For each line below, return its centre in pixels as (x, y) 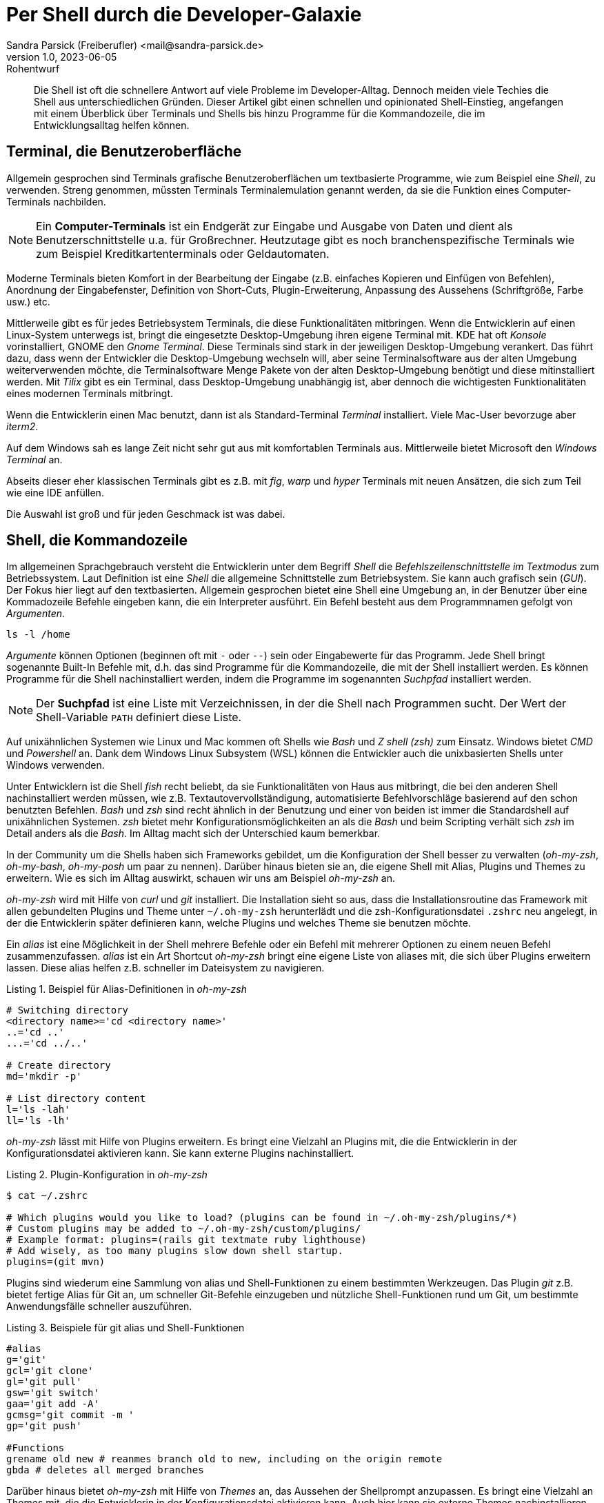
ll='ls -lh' (38, 1121)
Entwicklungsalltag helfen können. (112, 125)
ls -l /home (38, 635)
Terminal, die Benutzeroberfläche (124, 152)
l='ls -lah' (38, 1110)
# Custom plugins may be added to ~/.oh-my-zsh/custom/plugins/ (184, 1229)
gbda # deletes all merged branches (105, 1470)
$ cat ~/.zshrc (47, 1196)
